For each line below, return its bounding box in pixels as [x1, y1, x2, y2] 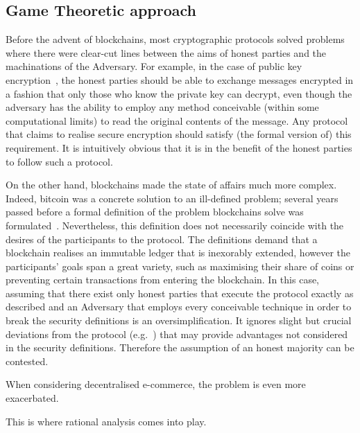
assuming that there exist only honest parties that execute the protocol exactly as [6, 285, 354, 300]
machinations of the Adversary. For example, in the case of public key [6, 59, 302, 73]
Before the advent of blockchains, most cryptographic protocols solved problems [6, 32, 345, 46]
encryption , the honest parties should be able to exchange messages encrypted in [6, 72, 354, 87]
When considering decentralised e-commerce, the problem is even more [6, 377, 306, 391]
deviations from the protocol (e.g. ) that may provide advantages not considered [6, 326, 348, 341]
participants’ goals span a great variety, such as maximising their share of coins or [6, 258, 354, 273]
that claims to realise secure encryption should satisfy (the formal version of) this [6, 127, 352, 141]
